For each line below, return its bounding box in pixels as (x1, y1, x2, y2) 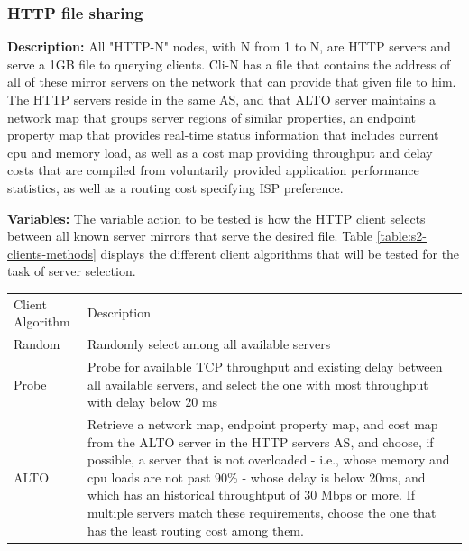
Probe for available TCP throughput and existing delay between (87, 356, 443, 375)
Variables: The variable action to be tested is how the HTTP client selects (7, 208, 426, 227)
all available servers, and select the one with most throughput (87, 374, 428, 393)
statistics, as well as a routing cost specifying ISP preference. (7, 178, 344, 197)
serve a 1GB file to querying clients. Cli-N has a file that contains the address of (7, 54, 451, 73)
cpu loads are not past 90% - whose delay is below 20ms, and (87, 467, 426, 486)
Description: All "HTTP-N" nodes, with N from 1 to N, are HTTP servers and (7, 37, 451, 56)
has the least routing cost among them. (87, 520, 304, 539)
